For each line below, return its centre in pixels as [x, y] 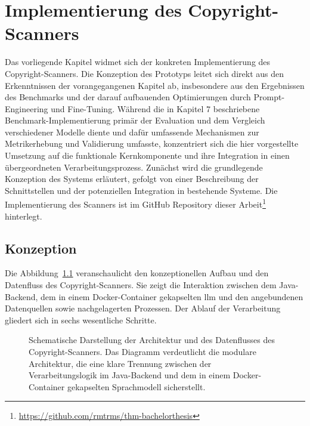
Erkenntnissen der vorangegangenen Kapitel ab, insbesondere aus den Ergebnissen [155, 85]
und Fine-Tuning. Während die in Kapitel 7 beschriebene [155, 108]
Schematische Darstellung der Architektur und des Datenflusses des [152, 340]
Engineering [27, 108]
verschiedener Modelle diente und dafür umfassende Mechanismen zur [132, 132]
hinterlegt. [24, 216]
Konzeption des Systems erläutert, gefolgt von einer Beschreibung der [132, 179]
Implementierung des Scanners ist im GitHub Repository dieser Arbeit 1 [135, 203]
